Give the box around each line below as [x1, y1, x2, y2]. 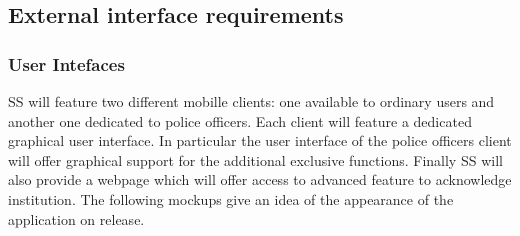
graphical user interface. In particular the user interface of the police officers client [8, 130, 512, 151]
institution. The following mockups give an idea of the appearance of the [8, 188, 454, 209]
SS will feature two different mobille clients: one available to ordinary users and [8, 91, 495, 111]
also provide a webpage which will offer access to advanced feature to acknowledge [8, 169, 512, 190]
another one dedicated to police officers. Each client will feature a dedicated [8, 110, 472, 131]
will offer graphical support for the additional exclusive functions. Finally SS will [8, 149, 503, 170]
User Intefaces [8, 51, 125, 76]
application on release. [8, 208, 145, 229]
